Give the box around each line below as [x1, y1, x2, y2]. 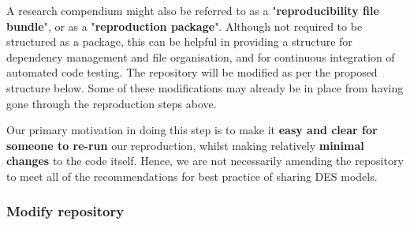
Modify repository [6, 201, 125, 221]
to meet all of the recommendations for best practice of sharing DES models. [6, 167, 378, 184]
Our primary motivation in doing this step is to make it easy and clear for [6, 122, 378, 138]
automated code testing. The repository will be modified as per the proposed [6, 64, 378, 81]
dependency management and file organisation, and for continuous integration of [6, 48, 395, 65]
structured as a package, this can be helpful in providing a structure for [6, 33, 352, 50]
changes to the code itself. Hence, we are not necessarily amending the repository [6, 152, 404, 169]
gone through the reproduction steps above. [6, 95, 217, 111]
